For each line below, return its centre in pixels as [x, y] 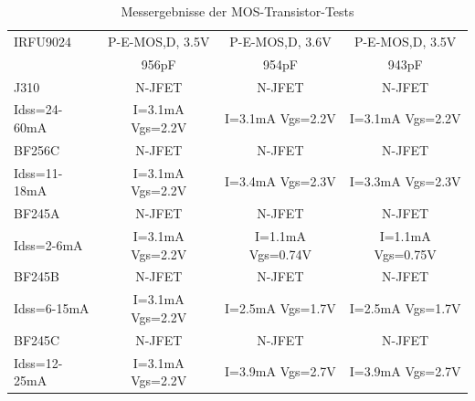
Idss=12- [38, 362]
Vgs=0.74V [280, 253]
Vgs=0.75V [405, 253]
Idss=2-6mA [48, 244]
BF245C [37, 339]
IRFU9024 [42, 41]
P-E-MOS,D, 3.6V [280, 41]
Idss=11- [38, 172]
